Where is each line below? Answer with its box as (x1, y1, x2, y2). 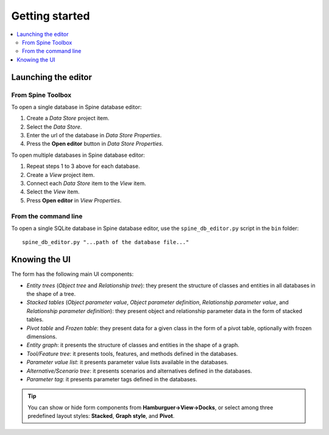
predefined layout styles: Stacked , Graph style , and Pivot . (27, 412, 175, 420)
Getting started (11, 9, 90, 23)
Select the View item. (26, 188, 80, 195)
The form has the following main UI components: (11, 270, 134, 278)
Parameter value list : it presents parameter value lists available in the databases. (26, 359, 228, 366)
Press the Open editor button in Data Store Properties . (26, 140, 164, 148)
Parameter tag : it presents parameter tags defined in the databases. (26, 375, 197, 383)
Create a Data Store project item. (26, 115, 110, 122)
